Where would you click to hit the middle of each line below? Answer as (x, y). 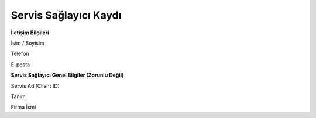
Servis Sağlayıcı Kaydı (66, 15)
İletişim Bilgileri (30, 33)
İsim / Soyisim (28, 43)
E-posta (20, 65)
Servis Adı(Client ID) (35, 86)
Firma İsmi (23, 107)
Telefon (20, 54)
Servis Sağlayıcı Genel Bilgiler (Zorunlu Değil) (67, 75)
